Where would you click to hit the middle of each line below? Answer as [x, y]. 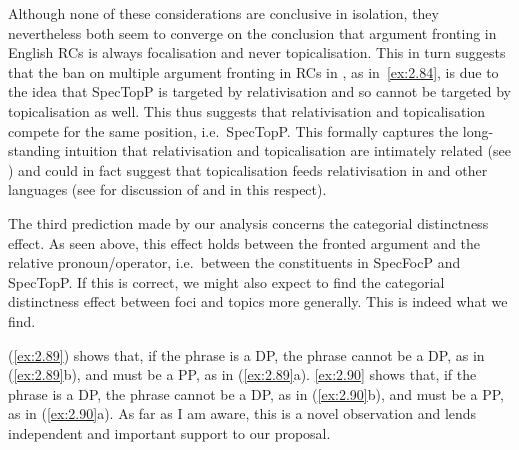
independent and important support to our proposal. [169, 432]
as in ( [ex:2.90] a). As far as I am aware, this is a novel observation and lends [242, 413]
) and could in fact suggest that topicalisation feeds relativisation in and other [248, 169]
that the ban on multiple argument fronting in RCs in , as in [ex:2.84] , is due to [253, 71]
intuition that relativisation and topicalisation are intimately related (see [287, 150]
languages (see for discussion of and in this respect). [167, 189]
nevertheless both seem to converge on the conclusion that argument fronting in [252, 32]
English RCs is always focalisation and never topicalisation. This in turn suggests [257, 52]
